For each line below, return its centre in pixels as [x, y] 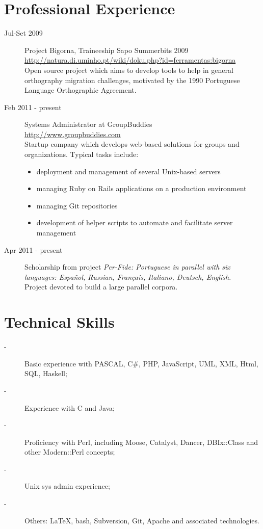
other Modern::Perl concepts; [70, 452]
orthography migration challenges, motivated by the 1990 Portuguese [132, 80]
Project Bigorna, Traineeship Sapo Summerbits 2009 [107, 50]
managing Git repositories [77, 205]
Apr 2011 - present [33, 249]
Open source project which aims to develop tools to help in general [129, 70]
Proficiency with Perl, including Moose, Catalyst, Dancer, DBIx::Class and [141, 442]
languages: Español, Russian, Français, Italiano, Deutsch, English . [128, 276]
